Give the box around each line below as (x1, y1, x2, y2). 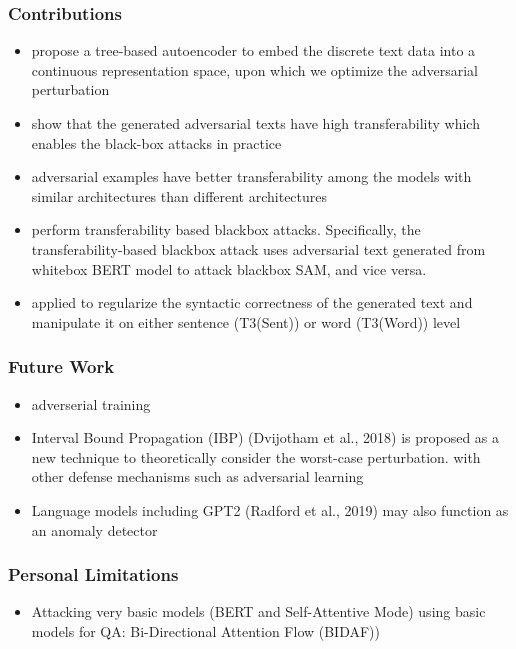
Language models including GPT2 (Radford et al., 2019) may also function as (31, 499, 509, 520)
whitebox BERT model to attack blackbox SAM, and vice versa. (31, 258, 427, 279)
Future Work (8, 354, 115, 379)
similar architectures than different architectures (31, 185, 328, 206)
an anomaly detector (31, 519, 158, 540)
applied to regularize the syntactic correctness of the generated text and (31, 292, 473, 313)
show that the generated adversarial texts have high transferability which (31, 113, 480, 133)
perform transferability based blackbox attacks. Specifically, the (31, 219, 421, 240)
